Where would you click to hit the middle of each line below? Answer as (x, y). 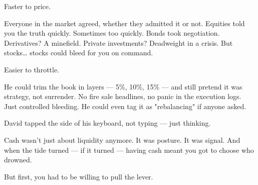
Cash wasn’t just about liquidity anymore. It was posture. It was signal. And (122, 140)
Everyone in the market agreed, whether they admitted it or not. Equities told (124, 23)
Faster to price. (27, 6)
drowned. (18, 160)
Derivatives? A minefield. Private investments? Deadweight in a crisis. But (118, 42)
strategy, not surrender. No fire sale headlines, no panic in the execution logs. (123, 96)
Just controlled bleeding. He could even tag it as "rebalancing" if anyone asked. (125, 106)
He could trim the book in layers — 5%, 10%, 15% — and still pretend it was (123, 86)
